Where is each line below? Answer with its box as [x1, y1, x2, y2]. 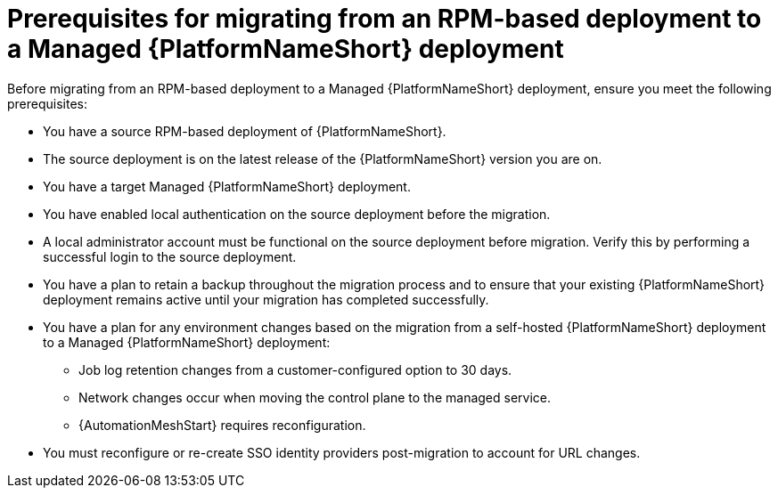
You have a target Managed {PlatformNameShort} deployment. [43, 178, 411, 194]
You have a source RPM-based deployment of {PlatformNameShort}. [43, 123, 446, 139]
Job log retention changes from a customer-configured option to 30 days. [78, 361, 512, 377]
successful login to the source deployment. [43, 248, 297, 264]
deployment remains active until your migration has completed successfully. [43, 291, 489, 307]
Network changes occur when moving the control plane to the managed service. [78, 389, 552, 405]
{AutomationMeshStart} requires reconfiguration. [78, 417, 366, 433]
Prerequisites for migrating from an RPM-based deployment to [7, 4, 762, 34]
